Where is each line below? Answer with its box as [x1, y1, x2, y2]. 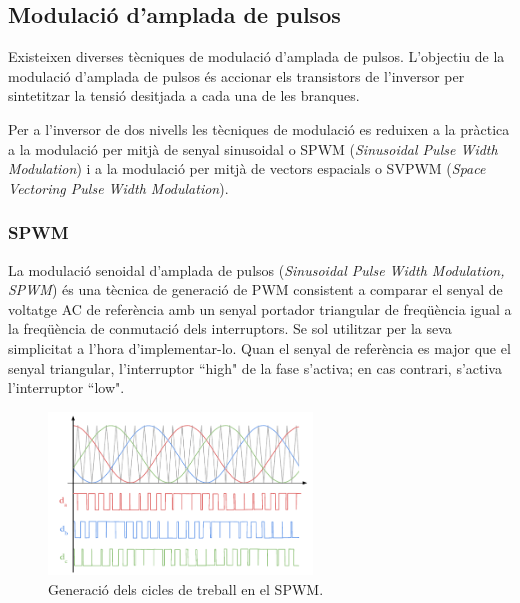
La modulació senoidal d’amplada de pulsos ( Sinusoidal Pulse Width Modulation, [8, 259, 505, 280]
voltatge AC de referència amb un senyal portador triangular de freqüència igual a [8, 298, 512, 319]
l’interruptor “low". [8, 377, 125, 398]
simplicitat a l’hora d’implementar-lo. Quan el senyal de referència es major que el [8, 337, 511, 358]
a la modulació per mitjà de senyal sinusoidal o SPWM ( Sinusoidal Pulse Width [8, 138, 498, 159]
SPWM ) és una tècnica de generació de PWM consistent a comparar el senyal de [8, 279, 503, 300]
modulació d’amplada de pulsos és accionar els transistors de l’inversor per [8, 65, 465, 86]
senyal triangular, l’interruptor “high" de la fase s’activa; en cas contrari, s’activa [8, 357, 502, 378]
